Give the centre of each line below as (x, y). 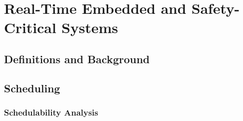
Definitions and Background (77, 59)
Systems (90, 27)
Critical (30, 27)
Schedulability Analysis (51, 112)
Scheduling (32, 88)
